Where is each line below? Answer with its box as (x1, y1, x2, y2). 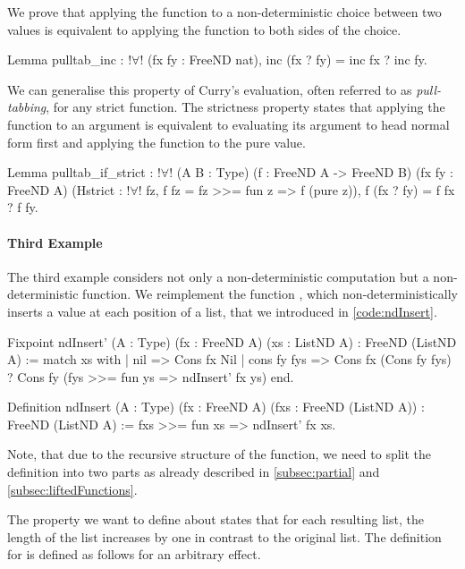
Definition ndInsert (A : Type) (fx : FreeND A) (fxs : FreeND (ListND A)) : (7, 397, 425, 416)
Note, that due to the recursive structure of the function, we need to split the (7, 445, 432, 463)
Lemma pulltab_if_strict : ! (7, 163, 161, 182)
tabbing (7, 98, 46, 116)
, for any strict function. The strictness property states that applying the (46, 98, 445, 116)
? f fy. (7, 198, 38, 217)
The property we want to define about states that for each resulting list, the (7, 510, 424, 529)
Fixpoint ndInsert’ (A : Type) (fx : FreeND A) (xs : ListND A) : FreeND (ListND (7, 332, 457, 351)
